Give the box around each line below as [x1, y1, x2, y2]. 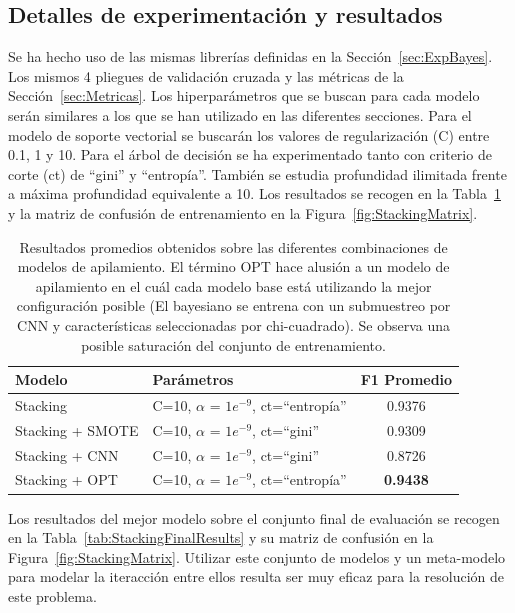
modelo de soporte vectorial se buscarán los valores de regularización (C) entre [8, 124, 490, 145]
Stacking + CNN [15, 444, 119, 465]
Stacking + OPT [15, 469, 118, 490]
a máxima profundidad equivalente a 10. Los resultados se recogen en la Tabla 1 [8, 183, 501, 204]
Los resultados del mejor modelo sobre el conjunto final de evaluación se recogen [8, 507, 500, 528]
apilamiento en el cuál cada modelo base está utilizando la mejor [35, 275, 432, 296]
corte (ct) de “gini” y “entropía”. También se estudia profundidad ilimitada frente [8, 163, 507, 184]
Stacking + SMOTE [15, 419, 139, 440]
